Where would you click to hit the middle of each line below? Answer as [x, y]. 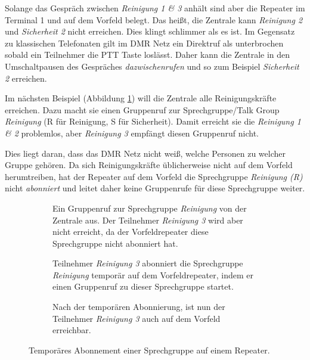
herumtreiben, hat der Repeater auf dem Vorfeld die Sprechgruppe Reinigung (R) [154, 176]
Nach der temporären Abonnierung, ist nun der [139, 307]
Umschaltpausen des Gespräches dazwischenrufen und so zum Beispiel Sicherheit [152, 66]
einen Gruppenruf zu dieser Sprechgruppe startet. [143, 286]
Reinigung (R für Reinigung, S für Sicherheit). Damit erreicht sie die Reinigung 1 [153, 121]
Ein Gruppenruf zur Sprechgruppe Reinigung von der [150, 208]
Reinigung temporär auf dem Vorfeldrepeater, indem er [153, 274]
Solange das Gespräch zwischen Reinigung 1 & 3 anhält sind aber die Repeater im [155, 8]
